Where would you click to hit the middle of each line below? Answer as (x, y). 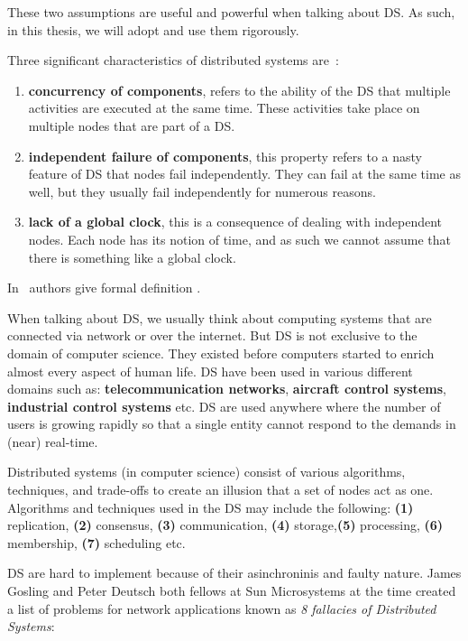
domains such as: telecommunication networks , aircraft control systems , (227, 389)
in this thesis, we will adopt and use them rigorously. (153, 29)
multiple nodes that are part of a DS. (132, 125)
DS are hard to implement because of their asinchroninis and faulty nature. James (234, 573)
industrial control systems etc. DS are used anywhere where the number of (224, 406)
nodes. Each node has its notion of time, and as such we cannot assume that (239, 239)
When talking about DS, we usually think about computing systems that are (220, 317)
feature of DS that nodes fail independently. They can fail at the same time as (244, 174)
